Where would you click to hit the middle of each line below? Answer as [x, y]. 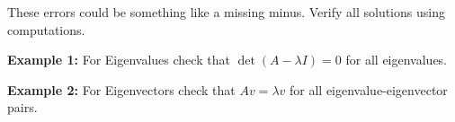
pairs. [22, 107]
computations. [46, 29]
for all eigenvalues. [397, 60]
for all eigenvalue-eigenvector [369, 89]
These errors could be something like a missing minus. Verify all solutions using [226, 12]
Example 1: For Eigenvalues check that [119, 60]
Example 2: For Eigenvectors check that [121, 89]
